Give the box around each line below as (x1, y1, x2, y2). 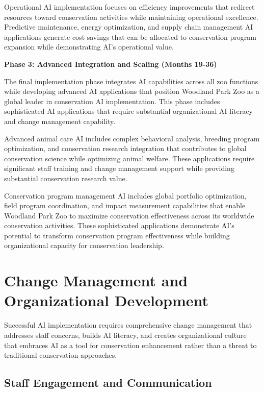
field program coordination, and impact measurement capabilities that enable (4, 200, 246, 211)
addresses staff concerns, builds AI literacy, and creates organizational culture (4, 329, 247, 340)
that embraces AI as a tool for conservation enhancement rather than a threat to (4, 339, 257, 350)
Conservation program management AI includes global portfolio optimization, (4, 190, 247, 201)
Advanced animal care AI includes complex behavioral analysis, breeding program (4, 133, 260, 143)
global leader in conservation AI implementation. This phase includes (4, 95, 220, 106)
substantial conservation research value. (4, 173, 127, 183)
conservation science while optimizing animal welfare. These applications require (4, 153, 255, 163)
